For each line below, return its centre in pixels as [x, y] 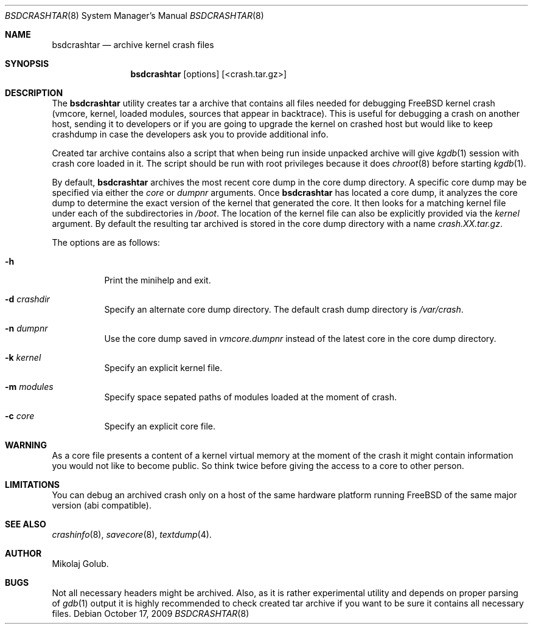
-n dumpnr [26, 328]
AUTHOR [23, 553]
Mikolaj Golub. [80, 564]
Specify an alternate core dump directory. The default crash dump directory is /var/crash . [284, 309]
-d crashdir [27, 299]
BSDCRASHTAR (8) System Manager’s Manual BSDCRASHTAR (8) [134, 16]
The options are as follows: [106, 242]
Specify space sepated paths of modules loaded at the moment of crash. [251, 397]
